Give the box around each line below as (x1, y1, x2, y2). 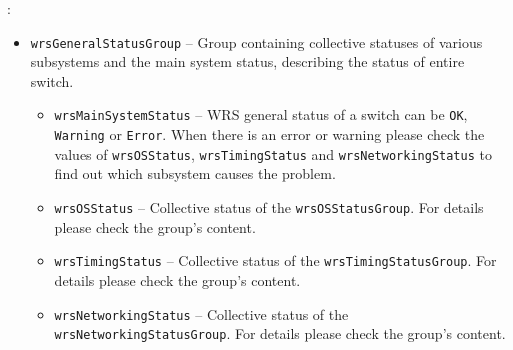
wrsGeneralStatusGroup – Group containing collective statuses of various (30, 31, 483, 52)
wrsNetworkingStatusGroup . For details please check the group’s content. (54, 323, 506, 344)
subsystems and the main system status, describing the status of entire (30, 51, 465, 72)
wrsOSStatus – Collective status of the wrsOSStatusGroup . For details (54, 197, 484, 217)
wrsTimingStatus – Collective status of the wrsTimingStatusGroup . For (54, 250, 497, 271)
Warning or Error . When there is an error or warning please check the (54, 124, 485, 145)
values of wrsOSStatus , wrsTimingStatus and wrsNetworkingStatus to (54, 143, 492, 164)
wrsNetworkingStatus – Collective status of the (54, 303, 349, 324)
